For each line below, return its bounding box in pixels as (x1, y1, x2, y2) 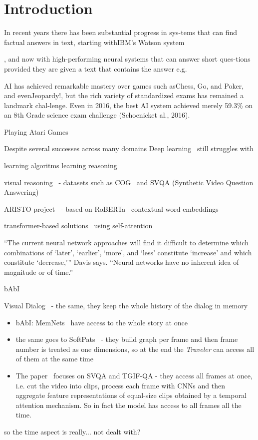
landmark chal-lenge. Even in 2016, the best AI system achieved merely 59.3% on (4, 100, 253, 110)
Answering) (4, 187, 39, 197)
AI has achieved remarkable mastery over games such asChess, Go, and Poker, (4, 80, 244, 91)
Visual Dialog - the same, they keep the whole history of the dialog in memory (4, 300, 248, 310)
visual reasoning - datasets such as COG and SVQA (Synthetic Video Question (4, 177, 254, 187)
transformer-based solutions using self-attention (4, 220, 153, 231)
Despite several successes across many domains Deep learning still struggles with (4, 143, 254, 154)
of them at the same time (15, 353, 94, 364)
